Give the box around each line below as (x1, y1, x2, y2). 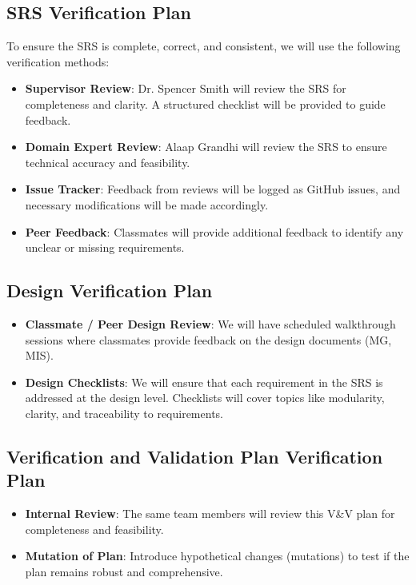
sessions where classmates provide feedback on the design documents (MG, (25, 331, 392, 348)
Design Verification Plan (6, 278, 213, 303)
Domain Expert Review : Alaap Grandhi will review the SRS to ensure (25, 138, 387, 155)
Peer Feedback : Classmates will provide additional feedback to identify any (25, 223, 404, 240)
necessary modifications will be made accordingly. (25, 196, 269, 213)
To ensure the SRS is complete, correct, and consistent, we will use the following (6, 38, 401, 54)
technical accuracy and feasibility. (25, 153, 190, 170)
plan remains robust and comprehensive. (25, 563, 223, 579)
